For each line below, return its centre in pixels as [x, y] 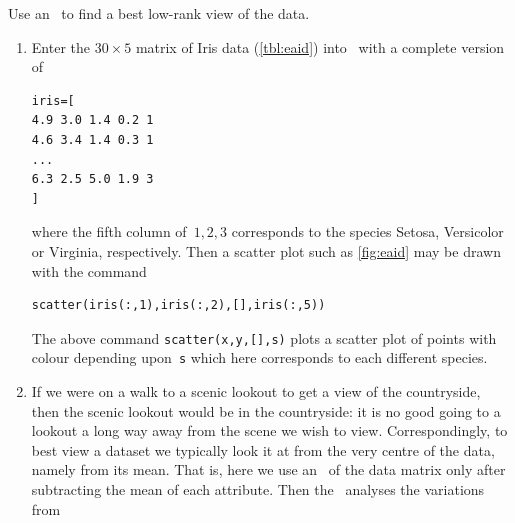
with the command [89, 270]
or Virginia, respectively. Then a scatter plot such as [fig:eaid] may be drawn [266, 250]
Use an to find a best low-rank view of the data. [159, 13]
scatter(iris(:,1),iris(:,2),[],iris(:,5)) [178, 305]
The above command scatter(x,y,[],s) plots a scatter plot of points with [264, 337]
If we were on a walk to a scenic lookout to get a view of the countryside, [256, 391]
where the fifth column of [109, 231]
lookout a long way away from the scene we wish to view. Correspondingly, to [269, 430]
